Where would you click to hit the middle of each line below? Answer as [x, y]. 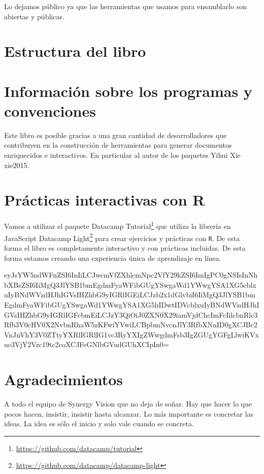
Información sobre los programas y [128, 91]
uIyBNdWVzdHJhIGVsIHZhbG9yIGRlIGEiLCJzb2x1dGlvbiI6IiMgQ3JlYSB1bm [130, 295]
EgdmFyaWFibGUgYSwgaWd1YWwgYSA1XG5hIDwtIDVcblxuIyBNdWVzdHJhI [132, 304]
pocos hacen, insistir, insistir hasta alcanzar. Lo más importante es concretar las [129, 413]
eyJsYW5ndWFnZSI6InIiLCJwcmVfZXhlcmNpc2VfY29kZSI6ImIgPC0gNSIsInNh [131, 275]
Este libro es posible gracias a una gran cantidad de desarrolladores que [115, 135]
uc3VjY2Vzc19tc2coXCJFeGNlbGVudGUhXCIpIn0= [87, 344]
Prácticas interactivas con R [105, 200]
